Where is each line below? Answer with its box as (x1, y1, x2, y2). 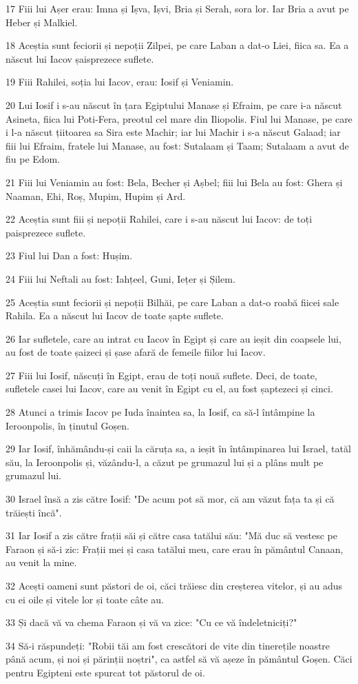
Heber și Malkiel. (6, 14, 78, 29)
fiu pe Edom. (6, 152, 61, 166)
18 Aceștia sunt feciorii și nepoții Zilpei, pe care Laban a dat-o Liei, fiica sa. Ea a (6, 38, 349, 52)
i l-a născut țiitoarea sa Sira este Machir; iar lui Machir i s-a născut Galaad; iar (6, 125, 341, 139)
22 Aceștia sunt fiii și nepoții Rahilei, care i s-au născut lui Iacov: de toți (6, 212, 313, 226)
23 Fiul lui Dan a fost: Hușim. (6, 248, 133, 263)
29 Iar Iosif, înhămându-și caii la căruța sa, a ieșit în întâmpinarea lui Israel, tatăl (6, 441, 351, 456)
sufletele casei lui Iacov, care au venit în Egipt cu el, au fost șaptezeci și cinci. (6, 381, 333, 396)
